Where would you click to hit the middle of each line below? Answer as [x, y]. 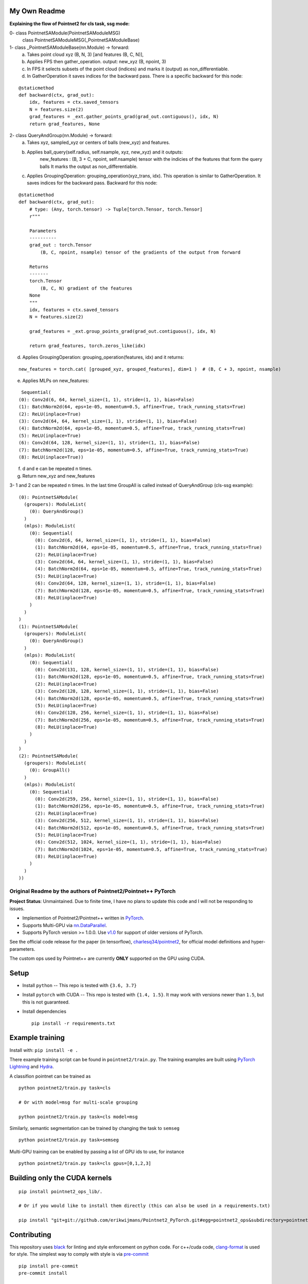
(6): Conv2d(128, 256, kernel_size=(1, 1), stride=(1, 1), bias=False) [127, 713]
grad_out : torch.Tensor [60, 245]
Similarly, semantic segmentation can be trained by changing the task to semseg [94, 1128]
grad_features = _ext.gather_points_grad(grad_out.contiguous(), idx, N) [124, 117]
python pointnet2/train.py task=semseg [69, 1140]
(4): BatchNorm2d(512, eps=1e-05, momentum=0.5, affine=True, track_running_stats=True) [150, 828]
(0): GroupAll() [50, 770]
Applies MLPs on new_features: [56, 381]
